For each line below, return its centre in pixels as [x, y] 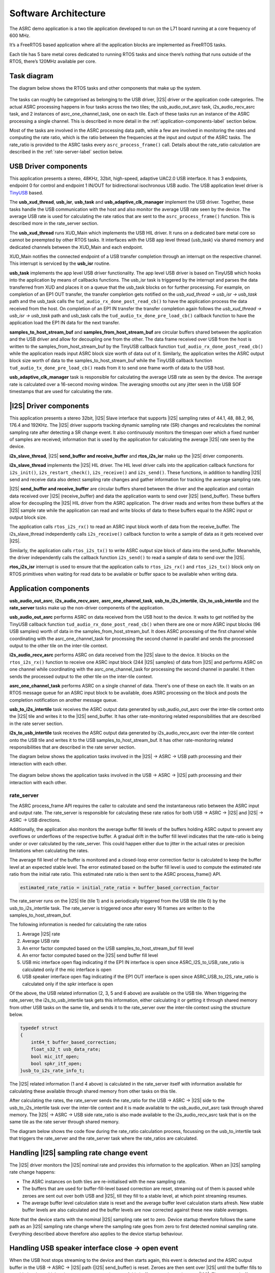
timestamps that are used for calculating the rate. [61, 391]
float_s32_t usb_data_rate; [66, 1049]
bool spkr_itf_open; [57, 1064]
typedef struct [39, 1028]
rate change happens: [32, 1172]
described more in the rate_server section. [54, 224]
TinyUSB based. [26, 192]
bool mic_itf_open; [55, 1056]
